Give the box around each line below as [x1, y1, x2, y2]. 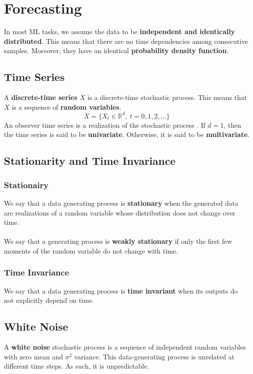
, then [223, 119, 241, 130]
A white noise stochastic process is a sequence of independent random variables [4, 342, 246, 352]
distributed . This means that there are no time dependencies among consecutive [4, 36, 248, 46]
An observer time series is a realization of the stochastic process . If [4, 119, 206, 130]
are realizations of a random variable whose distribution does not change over [4, 207, 235, 217]
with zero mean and [4, 351, 63, 361]
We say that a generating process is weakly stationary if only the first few [4, 236, 232, 246]
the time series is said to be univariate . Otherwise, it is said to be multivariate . [4, 129, 250, 139]
